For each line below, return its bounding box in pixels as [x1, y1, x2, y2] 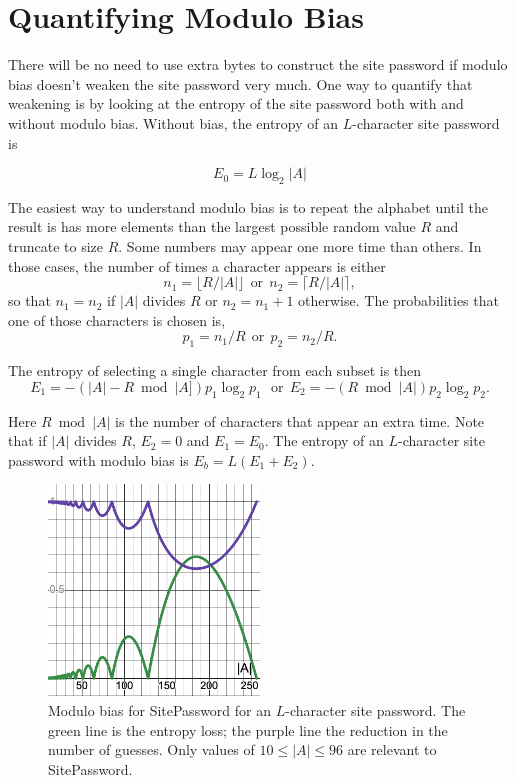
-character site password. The [285, 700, 466, 721]
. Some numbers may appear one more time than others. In [118, 236, 482, 257]
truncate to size [8, 236, 103, 257]
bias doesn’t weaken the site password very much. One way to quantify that [8, 73, 473, 94]
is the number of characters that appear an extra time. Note [115, 410, 485, 431]
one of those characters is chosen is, [8, 309, 226, 330]
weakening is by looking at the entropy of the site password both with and [8, 93, 464, 114]
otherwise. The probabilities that [298, 290, 499, 311]
